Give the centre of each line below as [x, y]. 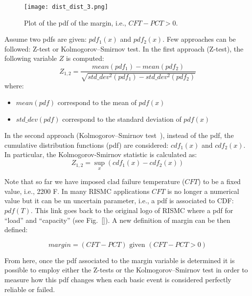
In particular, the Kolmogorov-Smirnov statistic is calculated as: [101, 154]
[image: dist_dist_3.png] [66, 7]
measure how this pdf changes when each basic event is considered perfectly [118, 280]
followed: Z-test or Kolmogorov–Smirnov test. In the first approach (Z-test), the [124, 48]
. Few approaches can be [199, 39]
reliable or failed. [30, 289]
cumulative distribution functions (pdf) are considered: [87, 145]
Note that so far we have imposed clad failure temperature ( [95, 181]
